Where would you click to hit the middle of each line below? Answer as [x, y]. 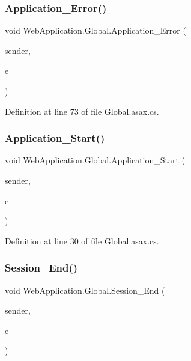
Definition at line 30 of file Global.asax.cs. [82, 241]
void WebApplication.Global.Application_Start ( [95, 160]
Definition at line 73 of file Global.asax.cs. [82, 111]
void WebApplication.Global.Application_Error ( [95, 30]
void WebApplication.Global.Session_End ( [85, 290]
